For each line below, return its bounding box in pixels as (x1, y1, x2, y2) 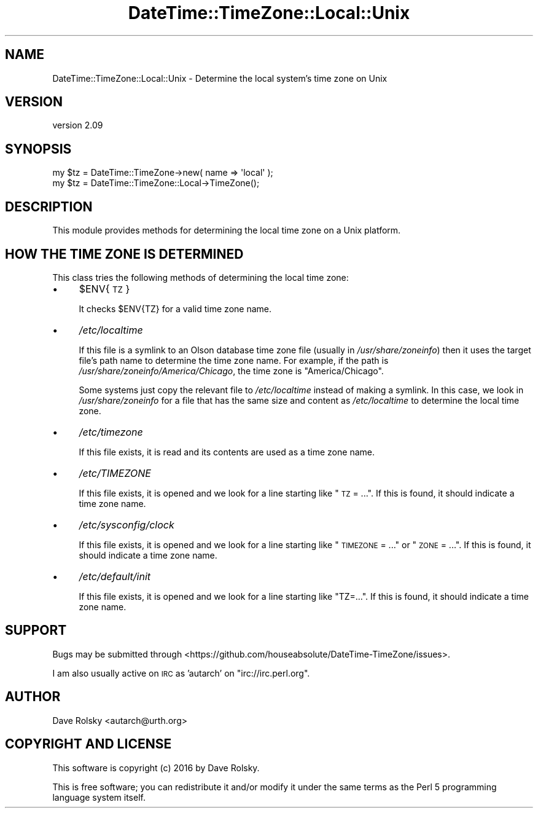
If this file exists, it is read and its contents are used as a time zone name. (79, 446, 375, 457)
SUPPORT (5, 623, 67, 638)
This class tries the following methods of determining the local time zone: (52, 272, 349, 283)
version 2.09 (52, 120, 103, 131)
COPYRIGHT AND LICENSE (5, 736, 172, 752)
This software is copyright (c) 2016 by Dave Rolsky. (52, 762, 260, 773)
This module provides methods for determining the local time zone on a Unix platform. (52, 225, 401, 236)
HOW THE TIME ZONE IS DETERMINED (5, 246, 244, 262)
